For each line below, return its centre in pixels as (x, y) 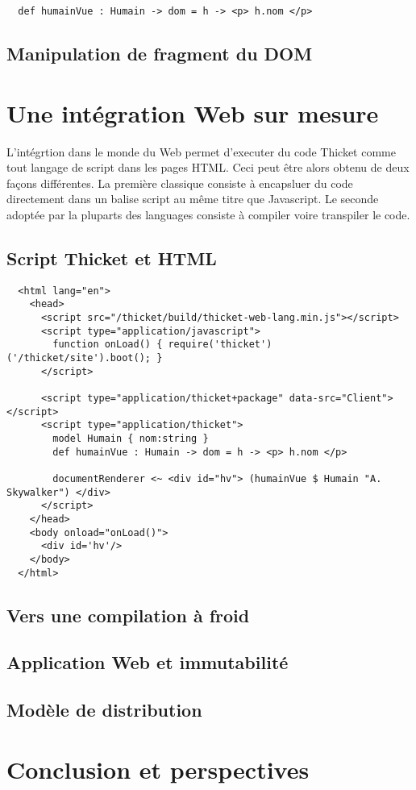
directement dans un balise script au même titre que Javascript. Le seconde (193, 199)
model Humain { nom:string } (131, 438)
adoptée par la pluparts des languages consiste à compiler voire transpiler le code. (208, 214)
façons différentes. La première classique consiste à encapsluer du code (180, 183)
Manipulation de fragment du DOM (160, 54)
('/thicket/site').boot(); (79, 358)
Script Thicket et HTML (112, 258)
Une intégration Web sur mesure (193, 112)
